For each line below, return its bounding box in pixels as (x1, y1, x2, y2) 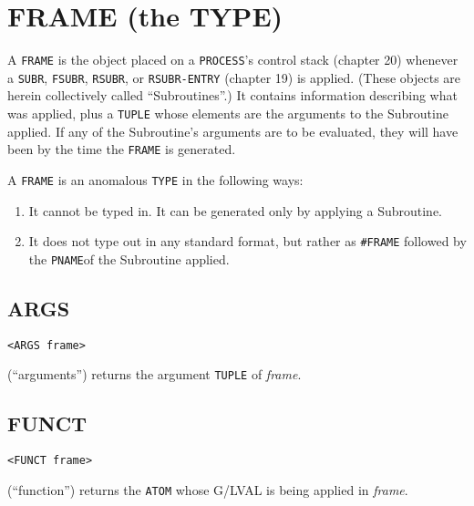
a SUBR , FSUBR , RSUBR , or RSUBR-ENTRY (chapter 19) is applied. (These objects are (7, 67, 461, 87)
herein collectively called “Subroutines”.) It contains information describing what (7, 86, 458, 105)
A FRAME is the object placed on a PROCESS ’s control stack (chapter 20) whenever (7, 50, 459, 69)
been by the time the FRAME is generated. (7, 139, 236, 159)
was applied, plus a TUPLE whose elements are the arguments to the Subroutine (7, 104, 448, 123)
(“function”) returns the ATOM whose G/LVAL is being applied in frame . (7, 480, 408, 499)
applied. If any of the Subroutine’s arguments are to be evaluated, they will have (7, 121, 459, 140)
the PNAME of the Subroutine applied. (28, 249, 230, 268)
